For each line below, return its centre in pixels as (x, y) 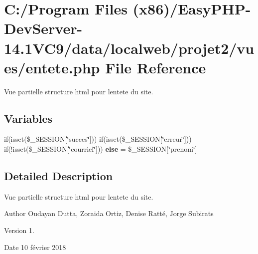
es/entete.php (52, 67)
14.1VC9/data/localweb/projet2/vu (129, 48)
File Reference (156, 67)
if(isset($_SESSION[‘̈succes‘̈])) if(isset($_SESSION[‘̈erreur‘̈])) (98, 139)
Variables (28, 118)
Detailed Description (59, 176)
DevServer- (43, 28)
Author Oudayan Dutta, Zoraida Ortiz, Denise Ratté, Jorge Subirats (109, 213)
